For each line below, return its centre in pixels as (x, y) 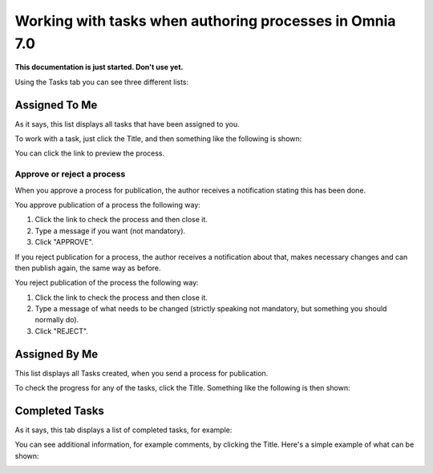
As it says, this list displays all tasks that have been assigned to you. (127, 124)
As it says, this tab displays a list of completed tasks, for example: (123, 430)
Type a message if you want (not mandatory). (110, 231)
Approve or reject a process (70, 174)
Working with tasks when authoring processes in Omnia (205, 21)
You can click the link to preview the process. (90, 153)
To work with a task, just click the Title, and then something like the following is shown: (158, 139)
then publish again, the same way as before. (88, 268)
